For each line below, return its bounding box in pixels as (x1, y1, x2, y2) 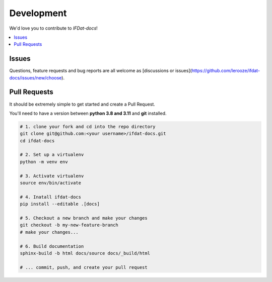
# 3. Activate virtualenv (20, 173, 84, 178)
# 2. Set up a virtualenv (20, 152, 84, 158)
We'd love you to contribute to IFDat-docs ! (9, 25, 98, 31)
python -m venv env (20, 159, 68, 164)
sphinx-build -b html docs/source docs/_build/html (20, 250, 151, 256)
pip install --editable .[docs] (20, 201, 100, 207)
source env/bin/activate (20, 180, 82, 186)
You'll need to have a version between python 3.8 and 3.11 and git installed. (9, 110, 167, 116)
